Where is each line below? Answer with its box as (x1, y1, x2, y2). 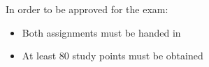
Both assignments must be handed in (22, 25, 181, 39)
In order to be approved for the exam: (6, 2, 168, 16)
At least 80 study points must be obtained (22, 48, 203, 63)
